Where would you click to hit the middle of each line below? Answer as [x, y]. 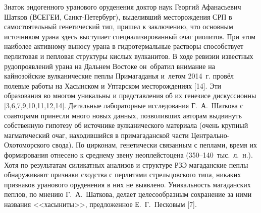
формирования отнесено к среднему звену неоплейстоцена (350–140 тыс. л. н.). [128, 154]
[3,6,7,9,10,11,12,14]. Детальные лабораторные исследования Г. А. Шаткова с [124, 105]
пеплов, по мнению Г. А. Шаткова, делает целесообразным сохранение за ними [128, 194]
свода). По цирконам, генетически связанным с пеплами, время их [154, 145]
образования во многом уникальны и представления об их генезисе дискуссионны [130, 95]
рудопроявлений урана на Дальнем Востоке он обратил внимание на [110, 66]
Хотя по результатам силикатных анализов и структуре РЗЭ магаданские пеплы [126, 164]
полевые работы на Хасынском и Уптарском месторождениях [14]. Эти [113, 85]
